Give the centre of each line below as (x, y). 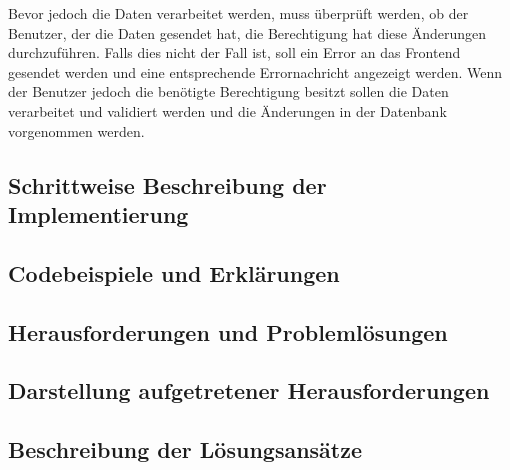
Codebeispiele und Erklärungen (174, 272)
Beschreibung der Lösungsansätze (185, 449)
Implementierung (98, 213)
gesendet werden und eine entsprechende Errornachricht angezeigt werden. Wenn (255, 71)
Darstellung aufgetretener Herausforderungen (249, 390)
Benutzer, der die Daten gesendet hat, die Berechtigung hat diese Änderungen (247, 32)
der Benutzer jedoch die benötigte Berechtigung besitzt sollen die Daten (228, 91)
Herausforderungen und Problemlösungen (228, 331)
